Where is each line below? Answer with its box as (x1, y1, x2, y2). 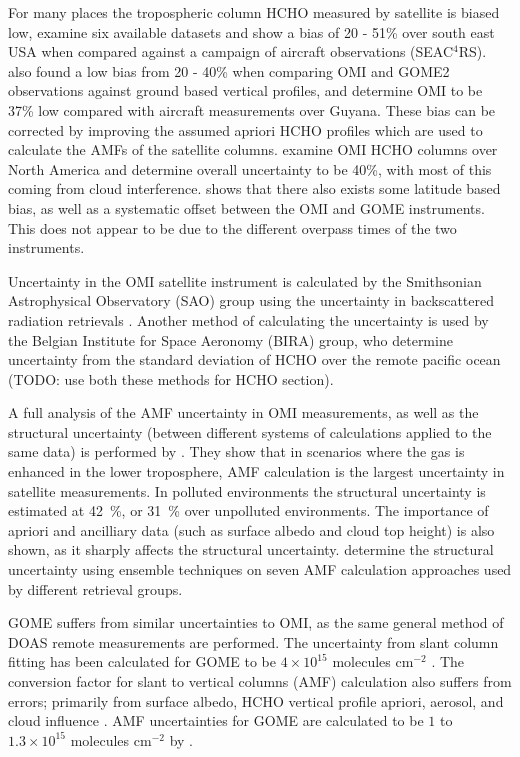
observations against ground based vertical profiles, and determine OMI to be (8, 80, 483, 101)
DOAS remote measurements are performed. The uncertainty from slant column (8, 631, 499, 652)
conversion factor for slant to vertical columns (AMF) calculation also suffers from (8, 671, 512, 691)
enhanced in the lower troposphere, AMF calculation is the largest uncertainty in (8, 461, 505, 482)
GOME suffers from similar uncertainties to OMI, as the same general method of (8, 612, 504, 633)
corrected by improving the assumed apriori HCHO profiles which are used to (8, 119, 483, 140)
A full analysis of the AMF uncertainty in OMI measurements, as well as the (8, 402, 479, 423)
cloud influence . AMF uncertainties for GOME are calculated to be (8, 710, 424, 731)
